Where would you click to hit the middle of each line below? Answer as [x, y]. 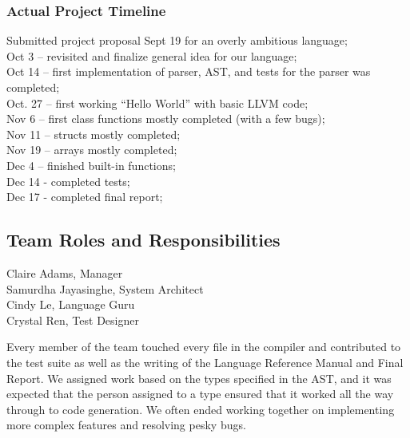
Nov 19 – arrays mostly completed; [92, 150]
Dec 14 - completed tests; [68, 181]
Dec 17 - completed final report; [85, 197]
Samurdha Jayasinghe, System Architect [105, 288]
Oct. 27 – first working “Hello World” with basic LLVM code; [157, 103]
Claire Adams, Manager [65, 272]
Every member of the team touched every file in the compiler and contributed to [204, 347]
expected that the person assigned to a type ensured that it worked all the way [200, 394]
